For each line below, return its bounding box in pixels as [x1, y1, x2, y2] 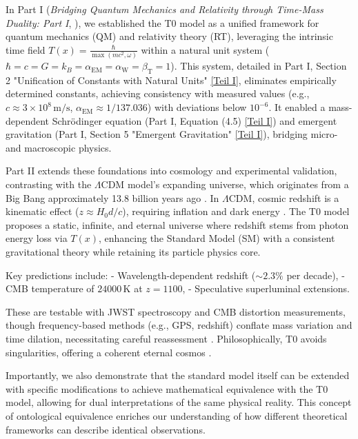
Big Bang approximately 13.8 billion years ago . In [6, 190, 219, 205]
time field [6, 42, 46, 57]
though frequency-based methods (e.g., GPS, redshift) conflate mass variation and [6, 318, 352, 332]
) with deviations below [147, 100, 247, 114]
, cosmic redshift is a [252, 190, 339, 205]
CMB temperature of [6, 281, 95, 296]
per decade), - [286, 267, 345, 282]
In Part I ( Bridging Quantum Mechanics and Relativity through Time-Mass [6, 2, 324, 16]
